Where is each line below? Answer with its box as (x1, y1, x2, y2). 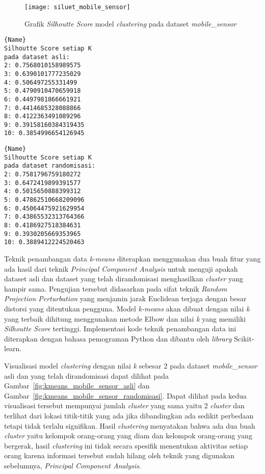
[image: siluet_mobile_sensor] (24, 4, 130, 11)
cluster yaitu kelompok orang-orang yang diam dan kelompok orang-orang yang (4, 430, 252, 441)
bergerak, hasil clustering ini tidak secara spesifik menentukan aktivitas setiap (4, 440, 248, 451)
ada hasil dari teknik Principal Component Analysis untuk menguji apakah (4, 263, 238, 274)
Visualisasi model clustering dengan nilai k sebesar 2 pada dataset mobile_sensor (4, 360, 258, 371)
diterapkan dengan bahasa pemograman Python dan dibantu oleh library (4, 333, 232, 344)
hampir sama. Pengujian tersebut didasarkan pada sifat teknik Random (4, 283, 227, 294)
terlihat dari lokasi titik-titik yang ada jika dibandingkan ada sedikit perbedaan (4, 410, 254, 420)
